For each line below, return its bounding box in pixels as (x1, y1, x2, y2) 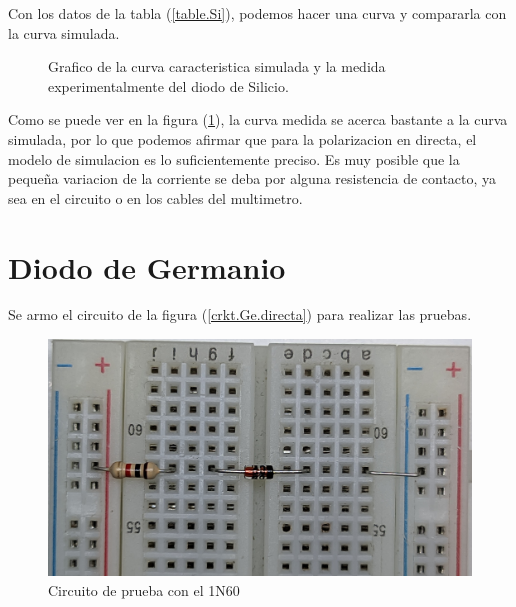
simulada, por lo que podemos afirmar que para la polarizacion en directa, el (8, 128, 477, 149)
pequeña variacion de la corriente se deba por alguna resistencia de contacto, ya (8, 168, 497, 189)
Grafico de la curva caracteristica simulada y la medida (48, 56, 386, 77)
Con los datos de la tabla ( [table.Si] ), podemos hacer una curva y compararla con (8, 3, 507, 23)
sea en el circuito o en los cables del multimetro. (8, 187, 303, 208)
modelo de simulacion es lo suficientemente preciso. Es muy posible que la (8, 148, 460, 169)
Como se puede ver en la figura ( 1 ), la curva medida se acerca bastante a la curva (8, 109, 508, 130)
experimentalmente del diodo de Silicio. (48, 75, 289, 96)
